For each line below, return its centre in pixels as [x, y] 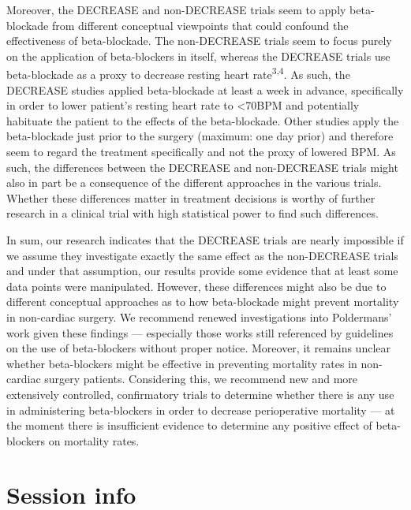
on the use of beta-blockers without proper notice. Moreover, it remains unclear [199, 348]
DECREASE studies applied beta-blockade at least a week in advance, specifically [205, 89]
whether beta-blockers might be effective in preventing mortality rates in [182, 363]
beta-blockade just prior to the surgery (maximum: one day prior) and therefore [200, 136]
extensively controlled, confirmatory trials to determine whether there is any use [200, 394]
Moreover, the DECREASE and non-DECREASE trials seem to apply [176, 9]
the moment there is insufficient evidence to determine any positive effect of [189, 425]
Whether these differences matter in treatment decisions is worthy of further [191, 197]
